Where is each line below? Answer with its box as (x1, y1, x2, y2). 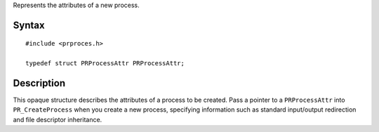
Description (13, 77, 66, 89)
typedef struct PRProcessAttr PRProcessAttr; (25, 60, 185, 67)
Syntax (13, 19, 45, 31)
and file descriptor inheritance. (13, 115, 102, 124)
